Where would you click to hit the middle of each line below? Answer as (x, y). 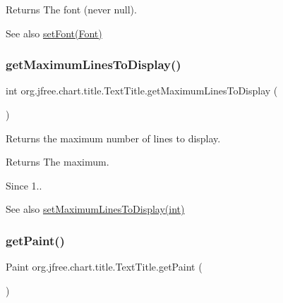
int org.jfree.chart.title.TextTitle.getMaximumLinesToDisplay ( (142, 91)
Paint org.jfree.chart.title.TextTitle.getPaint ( (104, 267)
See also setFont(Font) (54, 33)
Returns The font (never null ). (71, 9)
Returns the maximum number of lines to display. (113, 138)
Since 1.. (24, 185)
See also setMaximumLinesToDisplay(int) (95, 209)
